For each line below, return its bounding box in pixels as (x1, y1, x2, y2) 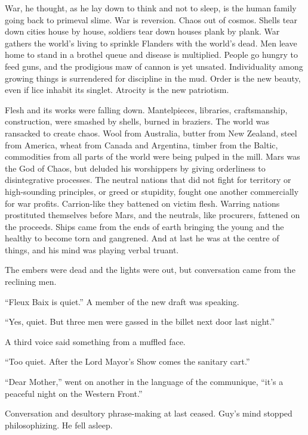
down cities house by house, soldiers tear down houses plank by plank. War (5, 25, 280, 38)
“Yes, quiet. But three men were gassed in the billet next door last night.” (5, 315, 275, 328)
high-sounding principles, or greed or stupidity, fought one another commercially (5, 185, 299, 197)
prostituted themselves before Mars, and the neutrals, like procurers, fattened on (5, 209, 300, 221)
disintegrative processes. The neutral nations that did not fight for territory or (5, 173, 291, 186)
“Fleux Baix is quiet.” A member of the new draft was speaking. (5, 295, 239, 307)
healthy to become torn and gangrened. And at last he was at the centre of (5, 232, 279, 244)
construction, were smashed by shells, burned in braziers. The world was (5, 115, 269, 128)
